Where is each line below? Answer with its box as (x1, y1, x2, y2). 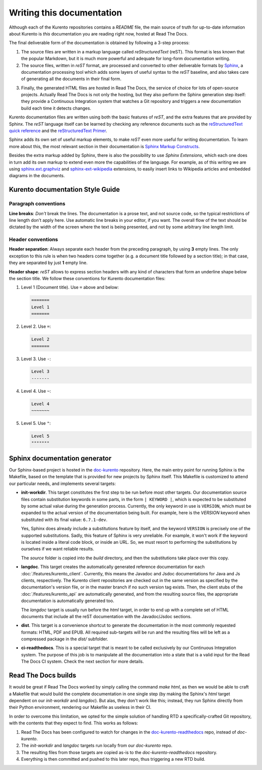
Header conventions (9, 236, 58, 243)
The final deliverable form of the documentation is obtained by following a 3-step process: (9, 40, 190, 46)
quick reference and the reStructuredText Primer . (9, 128, 107, 134)
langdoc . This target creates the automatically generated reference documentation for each (21, 564, 205, 570)
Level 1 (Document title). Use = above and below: (21, 285, 119, 290)
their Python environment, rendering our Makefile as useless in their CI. (9, 704, 151, 710)
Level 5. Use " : (21, 420, 51, 426)
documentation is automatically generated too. (21, 598, 115, 604)
